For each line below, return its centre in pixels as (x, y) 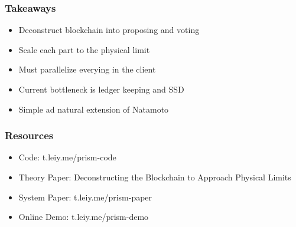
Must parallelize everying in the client (87, 69)
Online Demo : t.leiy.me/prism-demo (84, 217)
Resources (29, 135)
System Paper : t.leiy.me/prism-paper (85, 197)
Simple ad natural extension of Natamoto (94, 109)
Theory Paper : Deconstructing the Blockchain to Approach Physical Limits (155, 177)
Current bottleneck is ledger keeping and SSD (101, 89)
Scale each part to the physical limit (84, 49)
